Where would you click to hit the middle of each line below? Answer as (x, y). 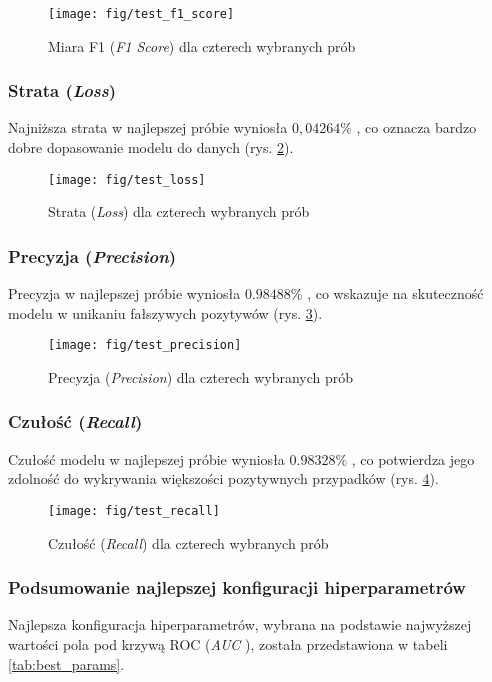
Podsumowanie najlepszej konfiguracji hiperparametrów (237, 587)
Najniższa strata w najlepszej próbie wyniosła (148, 127)
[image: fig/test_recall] (134, 510)
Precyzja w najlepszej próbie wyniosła (124, 293)
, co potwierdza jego (413, 458)
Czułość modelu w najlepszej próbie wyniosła (146, 458)
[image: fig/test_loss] (127, 179)
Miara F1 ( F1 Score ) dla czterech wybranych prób (202, 45)
